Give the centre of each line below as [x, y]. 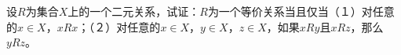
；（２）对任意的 [119, 26]
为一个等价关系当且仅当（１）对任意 [301, 11]
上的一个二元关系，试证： [134, 11]
